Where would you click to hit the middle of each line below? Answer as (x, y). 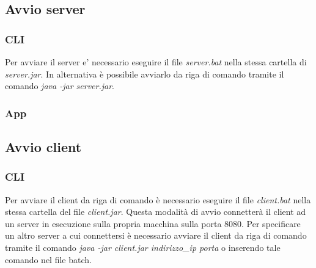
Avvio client (43, 147)
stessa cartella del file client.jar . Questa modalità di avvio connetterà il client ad (156, 212)
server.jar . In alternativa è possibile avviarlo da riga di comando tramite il (145, 74)
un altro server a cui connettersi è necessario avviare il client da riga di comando (156, 235)
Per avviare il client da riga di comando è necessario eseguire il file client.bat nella (158, 199)
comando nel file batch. (48, 259)
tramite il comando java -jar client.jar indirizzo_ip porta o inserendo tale (143, 247)
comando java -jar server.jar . (60, 86)
